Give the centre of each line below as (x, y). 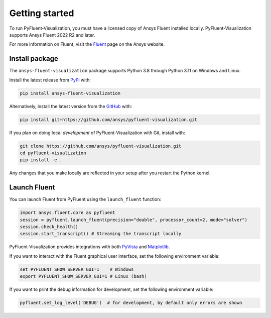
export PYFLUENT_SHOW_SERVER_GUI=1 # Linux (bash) (84, 277)
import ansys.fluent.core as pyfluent (67, 213)
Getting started (42, 13)
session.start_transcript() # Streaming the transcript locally (101, 234)
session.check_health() (49, 227)
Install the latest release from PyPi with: (50, 80)
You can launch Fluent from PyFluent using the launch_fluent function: (85, 199)
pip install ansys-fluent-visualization (70, 93)
